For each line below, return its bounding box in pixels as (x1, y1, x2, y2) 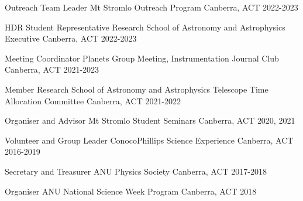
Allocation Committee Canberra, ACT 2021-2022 (5, 94, 181, 107)
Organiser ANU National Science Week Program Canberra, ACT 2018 (5, 185, 257, 197)
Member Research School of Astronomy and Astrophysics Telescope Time (5, 83, 268, 95)
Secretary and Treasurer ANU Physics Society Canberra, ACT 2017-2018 (5, 165, 267, 177)
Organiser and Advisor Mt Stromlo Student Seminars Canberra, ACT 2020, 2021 (5, 114, 295, 127)
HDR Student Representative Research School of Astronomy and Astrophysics (5, 21, 285, 33)
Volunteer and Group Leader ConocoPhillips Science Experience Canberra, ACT (5, 134, 294, 146)
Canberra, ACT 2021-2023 (5, 63, 99, 76)
